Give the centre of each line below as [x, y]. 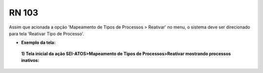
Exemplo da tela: [38, 43]
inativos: [30, 60]
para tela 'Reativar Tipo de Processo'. [47, 33]
